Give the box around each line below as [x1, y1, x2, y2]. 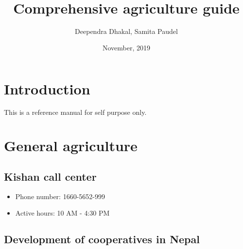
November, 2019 [102, 42, 151, 52]
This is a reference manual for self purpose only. [4, 107, 147, 117]
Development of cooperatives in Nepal [4, 232, 200, 246]
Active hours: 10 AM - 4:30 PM [15, 208, 110, 218]
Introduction [4, 79, 90, 99]
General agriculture [4, 136, 138, 156]
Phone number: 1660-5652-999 [15, 191, 105, 202]
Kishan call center [4, 169, 97, 184]
